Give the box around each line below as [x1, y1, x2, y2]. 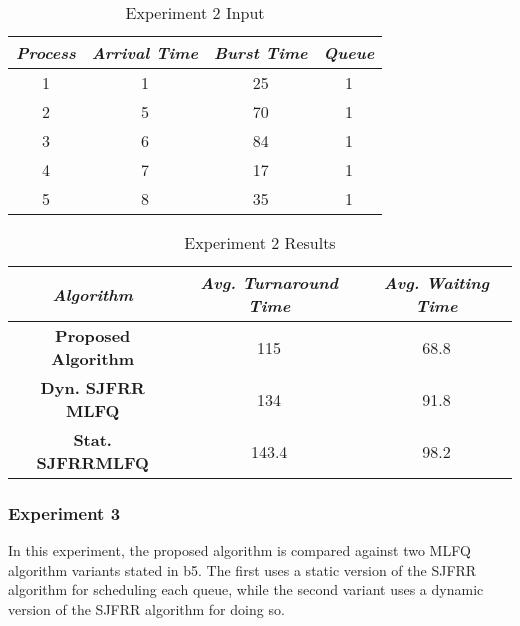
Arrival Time [91, 41, 198, 64]
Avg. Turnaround [200, 271, 338, 294]
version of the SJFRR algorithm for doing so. [8, 599, 285, 619]
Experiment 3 [8, 500, 121, 525]
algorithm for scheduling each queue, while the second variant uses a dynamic [8, 579, 484, 600]
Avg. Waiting [383, 271, 490, 294]
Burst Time [213, 41, 308, 64]
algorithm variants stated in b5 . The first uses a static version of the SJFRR [8, 559, 477, 580]
